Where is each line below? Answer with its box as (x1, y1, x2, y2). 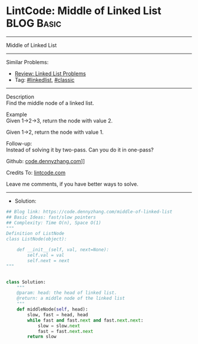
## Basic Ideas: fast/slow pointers (6, 214, 96, 220)
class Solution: (6, 279, 46, 285)
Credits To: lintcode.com (6, 169, 66, 176)
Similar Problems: (6, 58, 49, 65)
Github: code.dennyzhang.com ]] (6, 157, 85, 164)
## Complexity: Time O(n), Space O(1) (6, 220, 101, 226)
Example (6, 111, 28, 118)
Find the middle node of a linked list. (6, 99, 94, 107)
